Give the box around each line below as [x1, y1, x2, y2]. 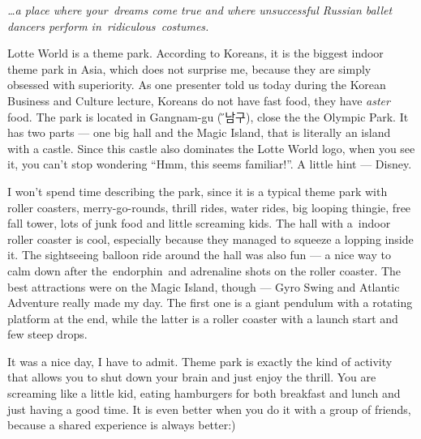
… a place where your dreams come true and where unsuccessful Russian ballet [7, 2, 393, 18]
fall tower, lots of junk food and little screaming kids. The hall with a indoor [7, 215, 391, 232]
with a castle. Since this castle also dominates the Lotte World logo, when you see [7, 139, 415, 156]
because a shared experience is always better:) [7, 416, 236, 433]
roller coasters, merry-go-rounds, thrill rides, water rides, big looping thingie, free [7, 198, 411, 215]
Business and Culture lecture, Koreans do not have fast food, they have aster [7, 92, 390, 109]
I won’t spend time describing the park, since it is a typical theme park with [7, 182, 388, 199]
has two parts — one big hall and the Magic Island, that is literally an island [7, 124, 391, 141]
